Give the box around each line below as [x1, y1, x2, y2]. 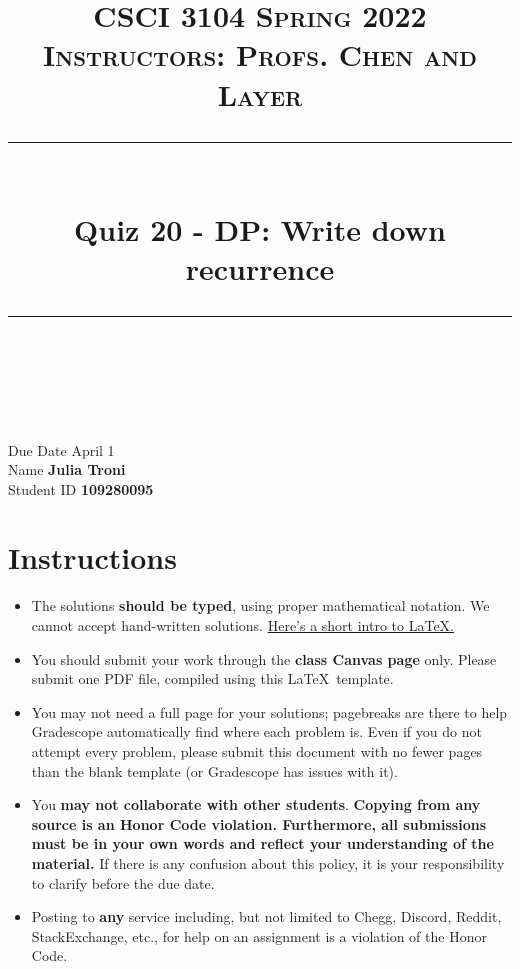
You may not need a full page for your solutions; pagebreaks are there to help [31, 701, 508, 722]
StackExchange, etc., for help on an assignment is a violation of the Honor [31, 925, 487, 946]
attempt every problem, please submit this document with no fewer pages [31, 740, 483, 761]
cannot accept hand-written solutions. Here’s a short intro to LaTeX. [31, 615, 455, 635]
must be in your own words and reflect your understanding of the [31, 833, 494, 854]
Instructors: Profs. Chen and [43, 34, 477, 75]
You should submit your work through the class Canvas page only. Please [31, 648, 497, 669]
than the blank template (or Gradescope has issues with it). [31, 760, 398, 781]
